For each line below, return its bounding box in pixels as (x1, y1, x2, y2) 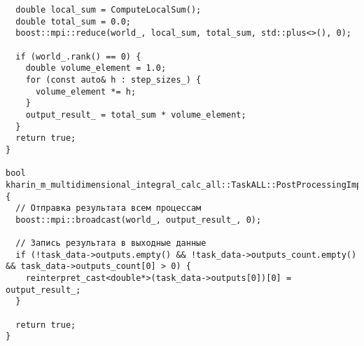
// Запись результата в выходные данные (15, 238, 206, 249)
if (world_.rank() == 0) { (15, 51, 141, 62)
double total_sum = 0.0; (15, 16, 131, 27)
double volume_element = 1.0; (25, 63, 167, 74)
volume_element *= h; (35, 86, 136, 97)
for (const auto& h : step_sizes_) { (25, 74, 202, 85)
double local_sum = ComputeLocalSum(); (15, 5, 202, 15)
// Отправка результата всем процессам (15, 203, 202, 214)
